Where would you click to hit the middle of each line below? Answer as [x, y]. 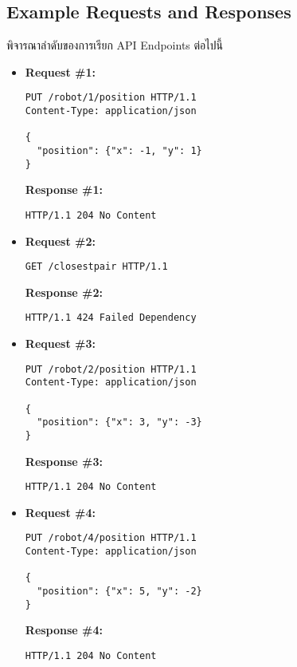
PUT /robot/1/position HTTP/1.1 [111, 98]
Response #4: [64, 630]
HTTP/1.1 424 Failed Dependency [111, 318]
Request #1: [60, 71]
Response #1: [64, 189]
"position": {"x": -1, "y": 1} [119, 151]
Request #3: [60, 343]
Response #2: [64, 292]
